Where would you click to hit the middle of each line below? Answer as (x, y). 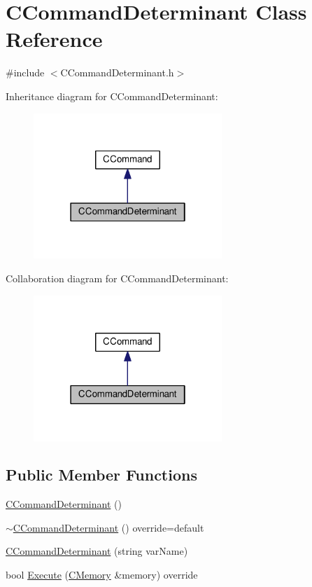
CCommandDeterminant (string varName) (97, 551)
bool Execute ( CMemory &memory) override (102, 575)
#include (25, 72)
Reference (54, 39)
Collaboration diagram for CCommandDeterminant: (117, 278)
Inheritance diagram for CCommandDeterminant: (112, 96)
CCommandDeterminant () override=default (108, 527)
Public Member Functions (101, 475)
